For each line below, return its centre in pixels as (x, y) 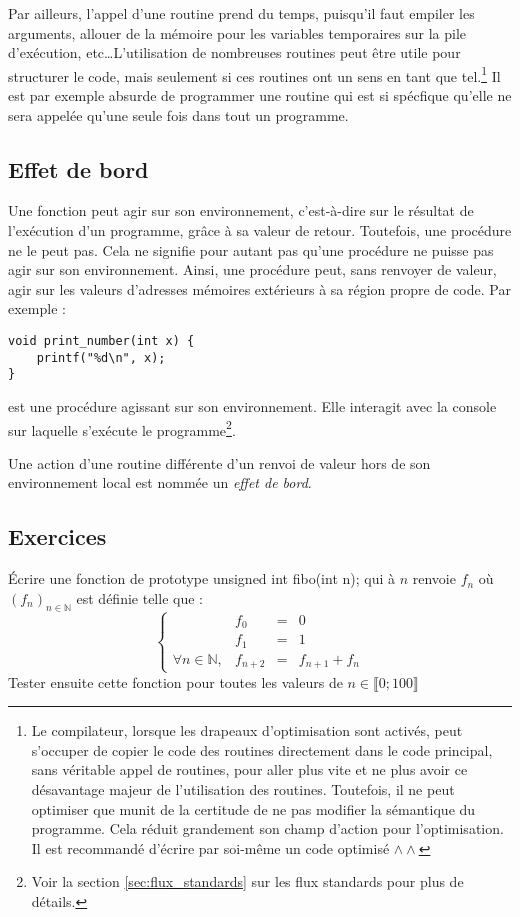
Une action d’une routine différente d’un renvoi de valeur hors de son (219, 462)
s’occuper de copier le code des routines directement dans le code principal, (262, 749)
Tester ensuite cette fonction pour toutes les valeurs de (175, 681)
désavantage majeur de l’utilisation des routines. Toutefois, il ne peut (243, 788)
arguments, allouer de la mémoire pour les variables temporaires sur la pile (237, 32)
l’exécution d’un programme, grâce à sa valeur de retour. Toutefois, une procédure (260, 230)
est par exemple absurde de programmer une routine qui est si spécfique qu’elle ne (260, 95)
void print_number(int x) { (101, 340)
